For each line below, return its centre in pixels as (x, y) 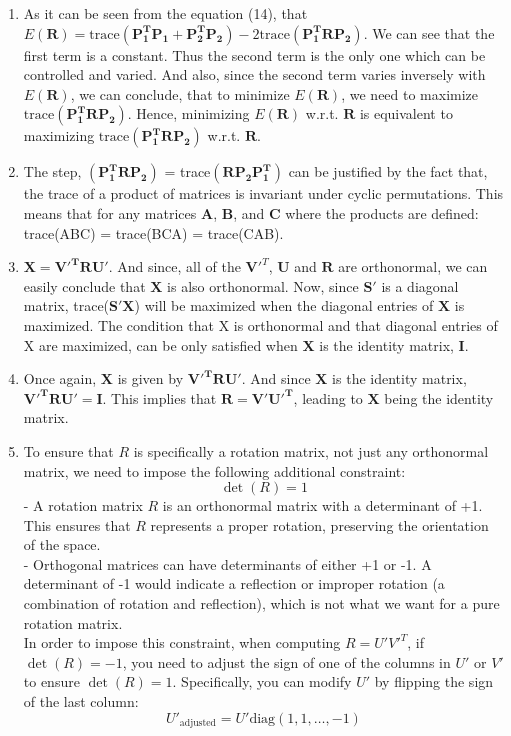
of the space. (62, 544)
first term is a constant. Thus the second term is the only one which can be (254, 54)
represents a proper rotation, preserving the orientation (319, 524)
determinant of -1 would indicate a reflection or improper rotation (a (234, 583)
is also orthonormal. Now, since (263, 285)
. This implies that (159, 397)
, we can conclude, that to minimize (180, 93)
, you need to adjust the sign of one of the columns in (286, 661)
